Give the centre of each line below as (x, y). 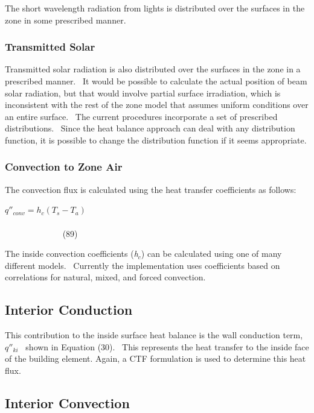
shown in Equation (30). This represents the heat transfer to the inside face (167, 346)
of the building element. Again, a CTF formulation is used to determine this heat (155, 358)
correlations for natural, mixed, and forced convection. (105, 277)
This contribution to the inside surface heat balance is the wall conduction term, (154, 335)
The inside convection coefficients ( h (72, 254)
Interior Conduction (69, 310)
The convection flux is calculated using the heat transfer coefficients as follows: (151, 189)
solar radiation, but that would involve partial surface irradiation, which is (143, 93)
